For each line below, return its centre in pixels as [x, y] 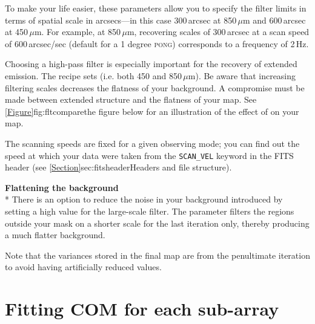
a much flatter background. [55, 235]
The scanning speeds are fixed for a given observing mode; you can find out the [152, 143]
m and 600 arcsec [274, 20]
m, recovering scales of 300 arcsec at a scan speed [218, 32]
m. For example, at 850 [78, 32]
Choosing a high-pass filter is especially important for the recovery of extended [151, 64]
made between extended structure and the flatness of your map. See [131, 99]
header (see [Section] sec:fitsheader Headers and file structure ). [118, 167]
